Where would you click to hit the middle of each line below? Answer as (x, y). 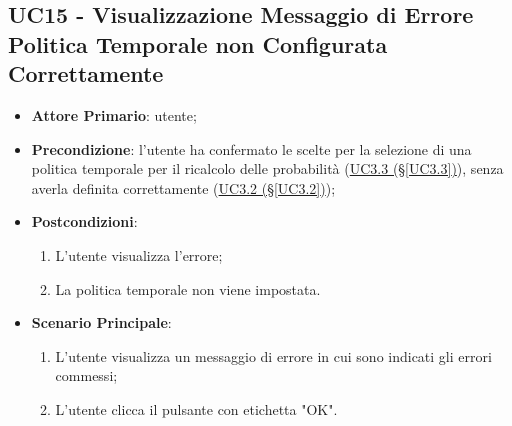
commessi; (86, 375)
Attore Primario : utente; (114, 114)
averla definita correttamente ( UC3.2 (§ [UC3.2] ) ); (183, 187)
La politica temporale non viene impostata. (188, 288)
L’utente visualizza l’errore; (139, 254)
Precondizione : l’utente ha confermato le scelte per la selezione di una (251, 148)
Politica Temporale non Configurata (198, 43)
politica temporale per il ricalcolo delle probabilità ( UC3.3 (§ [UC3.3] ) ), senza (267, 168)
